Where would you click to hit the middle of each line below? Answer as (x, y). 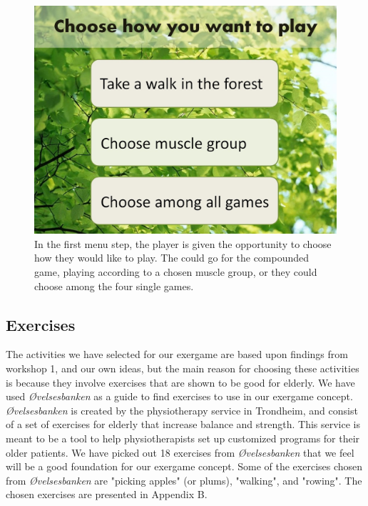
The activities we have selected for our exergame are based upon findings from (177, 354)
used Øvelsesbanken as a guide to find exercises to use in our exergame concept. (179, 396)
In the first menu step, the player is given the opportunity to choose (183, 243)
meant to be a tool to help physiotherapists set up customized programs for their (183, 438)
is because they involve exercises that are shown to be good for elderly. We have (180, 382)
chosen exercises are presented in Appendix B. (107, 494)
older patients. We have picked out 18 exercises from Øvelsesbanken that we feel (180, 452)
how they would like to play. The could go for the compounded (172, 258)
